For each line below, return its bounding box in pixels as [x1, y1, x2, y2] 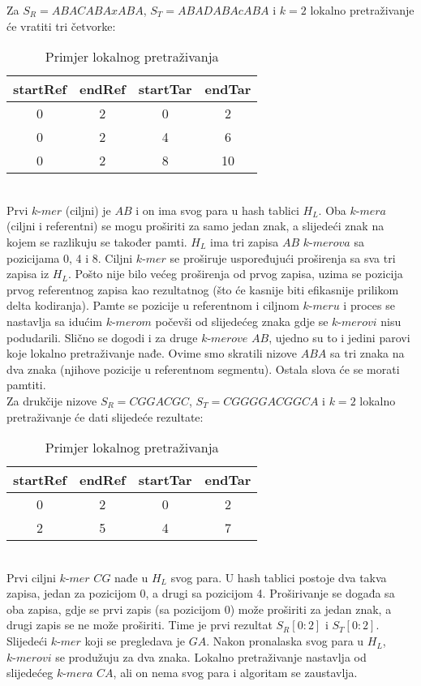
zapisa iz [6, 265, 49, 282]
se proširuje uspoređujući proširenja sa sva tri [170, 249, 396, 266]
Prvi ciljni [6, 568, 56, 585]
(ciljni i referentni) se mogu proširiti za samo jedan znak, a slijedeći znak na [6, 217, 384, 234]
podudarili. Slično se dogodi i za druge [6, 328, 198, 345]
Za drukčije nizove [6, 392, 97, 409]
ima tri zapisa [210, 233, 279, 250]
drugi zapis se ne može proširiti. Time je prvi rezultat [6, 616, 273, 633]
